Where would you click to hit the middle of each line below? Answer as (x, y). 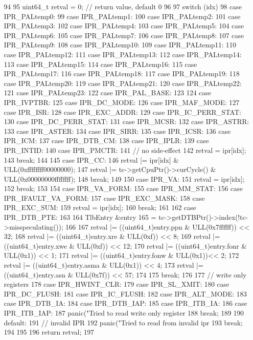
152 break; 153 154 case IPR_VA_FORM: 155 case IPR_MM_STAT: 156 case (123, 188)
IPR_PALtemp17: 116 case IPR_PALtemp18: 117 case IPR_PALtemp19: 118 (122, 74)
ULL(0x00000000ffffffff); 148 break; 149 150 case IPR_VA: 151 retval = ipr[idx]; (124, 179)
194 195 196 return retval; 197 (49, 332)
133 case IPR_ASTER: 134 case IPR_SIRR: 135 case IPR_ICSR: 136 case (117, 131)
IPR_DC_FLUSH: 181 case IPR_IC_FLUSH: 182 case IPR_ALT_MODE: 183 (126, 293)
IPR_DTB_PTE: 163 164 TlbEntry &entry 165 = (80, 217)
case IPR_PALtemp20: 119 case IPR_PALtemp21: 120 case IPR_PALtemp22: (123, 83)
